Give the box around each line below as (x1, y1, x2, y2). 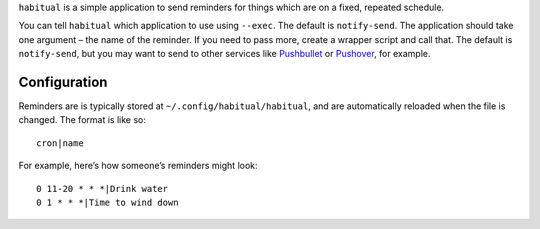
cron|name (36, 137, 84, 149)
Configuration (18, 73, 108, 90)
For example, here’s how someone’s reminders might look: (18, 160, 259, 172)
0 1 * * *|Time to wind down (36, 197, 179, 209)
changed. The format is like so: (18, 114, 147, 126)
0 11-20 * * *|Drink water (36, 183, 169, 194)
